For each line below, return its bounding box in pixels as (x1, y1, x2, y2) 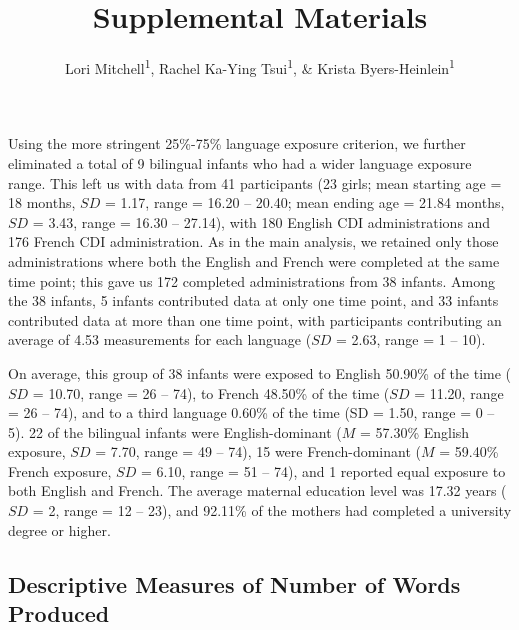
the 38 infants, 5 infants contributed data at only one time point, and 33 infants (8, 290, 499, 311)
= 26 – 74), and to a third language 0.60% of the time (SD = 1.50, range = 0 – (8, 402, 495, 423)
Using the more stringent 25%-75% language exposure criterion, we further (8, 133, 466, 154)
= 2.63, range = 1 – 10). (336, 329, 486, 350)
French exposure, (8, 460, 112, 481)
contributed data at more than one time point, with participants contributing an (8, 309, 502, 330)
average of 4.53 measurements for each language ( (8, 329, 312, 350)
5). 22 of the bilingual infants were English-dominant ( (8, 421, 342, 442)
